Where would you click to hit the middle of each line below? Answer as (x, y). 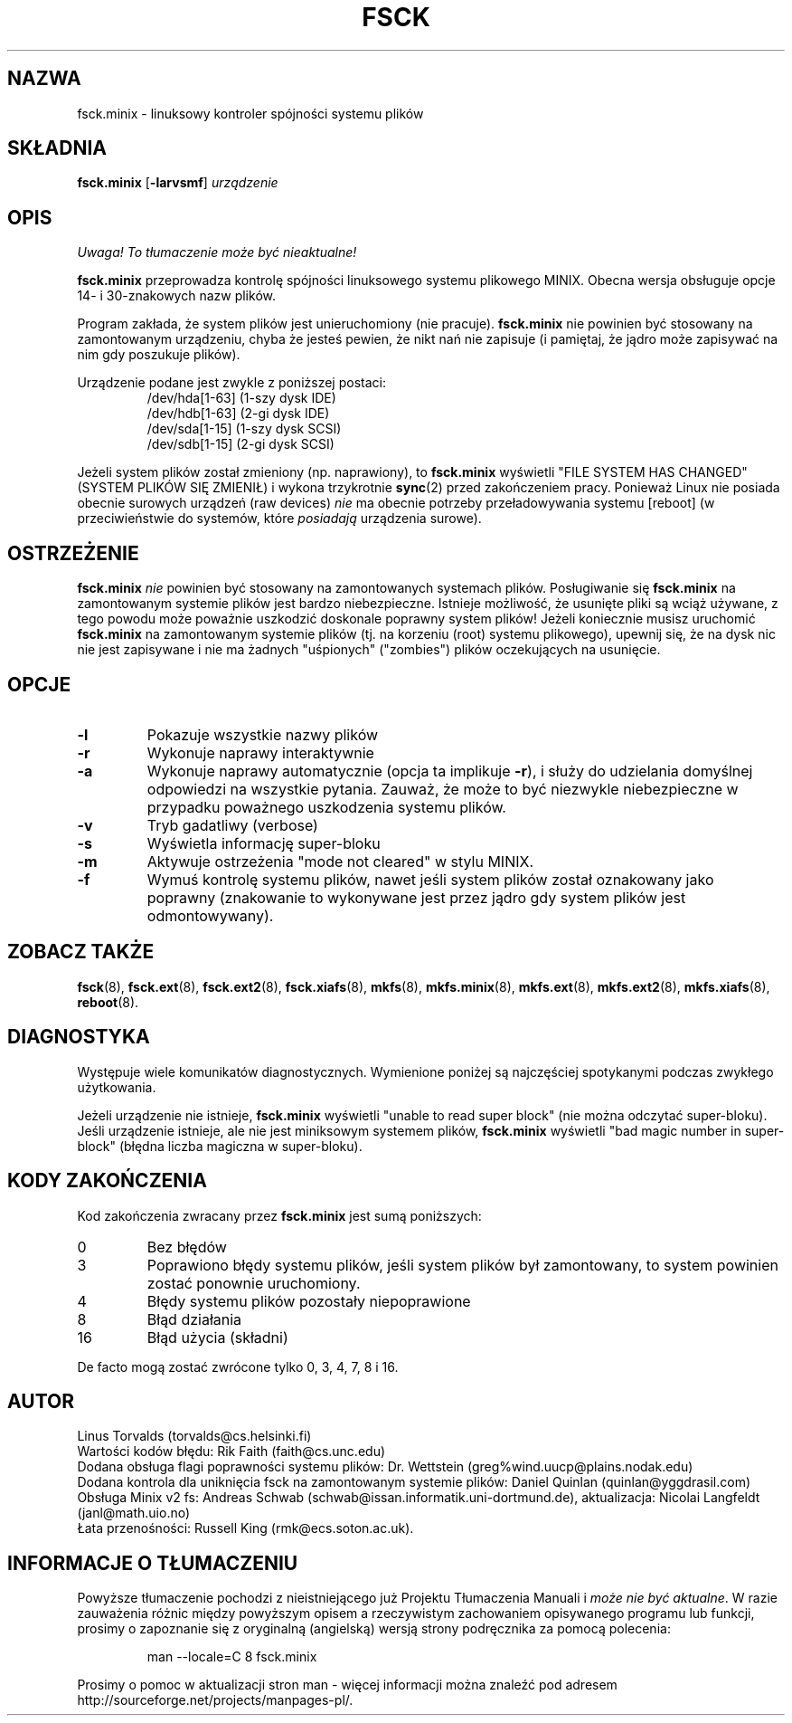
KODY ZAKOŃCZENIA (107, 1181)
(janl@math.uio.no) (134, 1513)
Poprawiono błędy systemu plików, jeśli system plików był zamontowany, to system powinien (462, 1265)
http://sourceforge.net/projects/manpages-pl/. (215, 1700)
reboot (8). (108, 1002)
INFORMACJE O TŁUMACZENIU (153, 1563)
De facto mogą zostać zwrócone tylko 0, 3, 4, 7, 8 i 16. (238, 1366)
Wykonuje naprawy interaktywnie (260, 752)
